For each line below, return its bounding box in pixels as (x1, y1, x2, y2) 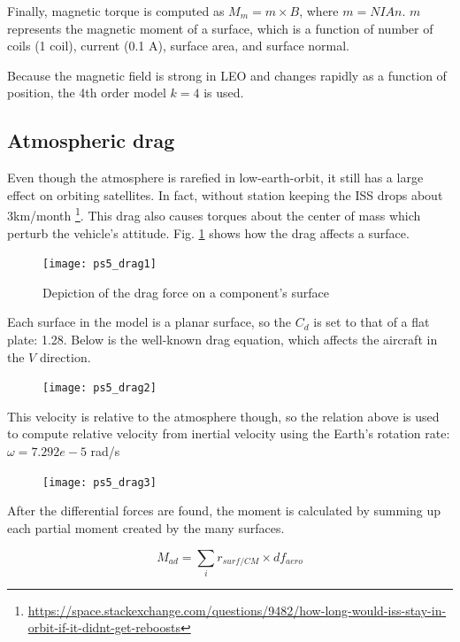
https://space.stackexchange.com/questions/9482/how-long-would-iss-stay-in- (27, 600, 447, 619)
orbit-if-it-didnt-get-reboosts (27, 618, 180, 637)
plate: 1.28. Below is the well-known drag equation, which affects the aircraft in (7, 330, 438, 349)
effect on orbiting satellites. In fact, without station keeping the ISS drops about (7, 185, 443, 204)
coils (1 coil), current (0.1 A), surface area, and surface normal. (7, 36, 350, 55)
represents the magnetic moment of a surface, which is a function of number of (7, 19, 433, 37)
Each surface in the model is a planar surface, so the (7, 313, 292, 331)
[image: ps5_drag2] (42, 382, 157, 395)
